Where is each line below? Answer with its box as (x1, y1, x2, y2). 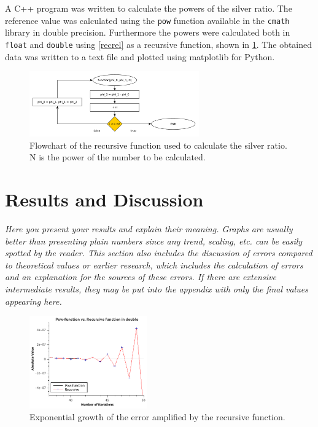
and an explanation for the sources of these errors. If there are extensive (5, 270, 276, 283)
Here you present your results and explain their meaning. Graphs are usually (5, 222, 293, 235)
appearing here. (5, 294, 62, 307)
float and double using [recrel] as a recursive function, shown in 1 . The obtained (5, 37, 312, 50)
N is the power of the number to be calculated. (29, 151, 206, 163)
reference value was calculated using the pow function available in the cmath (5, 14, 290, 26)
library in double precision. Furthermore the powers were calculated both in (5, 26, 290, 39)
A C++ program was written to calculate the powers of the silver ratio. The (5, 2, 292, 14)
